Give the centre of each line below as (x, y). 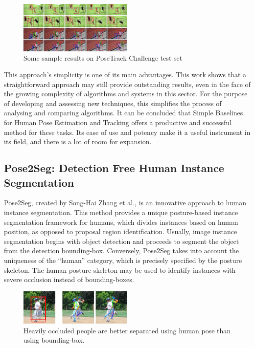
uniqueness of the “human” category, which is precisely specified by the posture (123, 260)
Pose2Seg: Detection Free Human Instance (114, 168)
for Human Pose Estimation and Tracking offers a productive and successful (118, 122)
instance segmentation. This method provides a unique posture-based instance (121, 212)
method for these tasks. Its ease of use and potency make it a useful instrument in (127, 132)
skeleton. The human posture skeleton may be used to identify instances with (120, 270)
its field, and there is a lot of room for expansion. (78, 141)
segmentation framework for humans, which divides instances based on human (121, 222)
